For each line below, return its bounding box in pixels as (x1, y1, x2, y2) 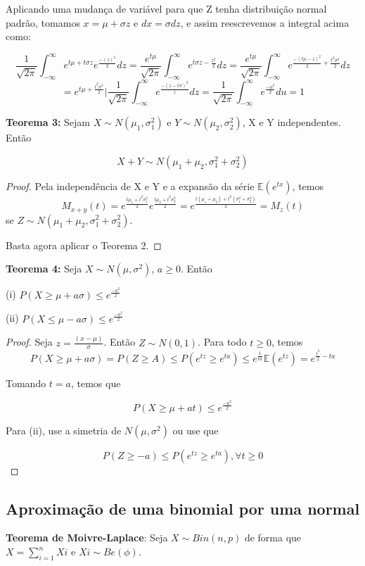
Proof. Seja (6, 334, 53, 349)
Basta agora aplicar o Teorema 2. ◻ (6, 237, 162, 252)
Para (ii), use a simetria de (6, 422, 122, 437)
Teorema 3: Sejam (6, 115, 91, 130)
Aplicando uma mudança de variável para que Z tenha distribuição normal (6, 1, 327, 15)
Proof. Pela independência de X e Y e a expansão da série (6, 179, 255, 194)
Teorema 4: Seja (6, 261, 82, 276)
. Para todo (198, 334, 247, 349)
